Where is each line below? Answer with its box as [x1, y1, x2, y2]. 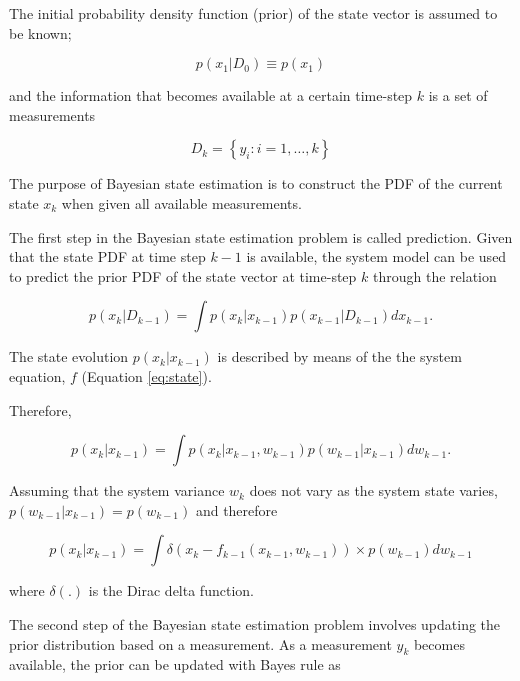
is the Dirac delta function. [88, 580, 254, 601]
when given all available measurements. [61, 192, 302, 213]
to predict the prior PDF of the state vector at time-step [9, 265, 357, 286]
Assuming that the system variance [9, 480, 225, 501]
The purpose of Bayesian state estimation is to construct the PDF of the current [9, 173, 503, 194]
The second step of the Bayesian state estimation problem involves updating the [9, 613, 501, 634]
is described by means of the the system [217, 346, 462, 367]
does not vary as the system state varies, [249, 480, 498, 501]
